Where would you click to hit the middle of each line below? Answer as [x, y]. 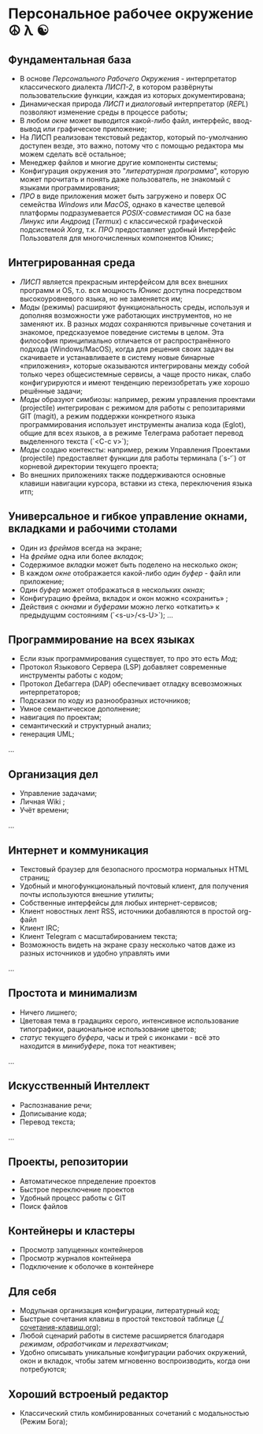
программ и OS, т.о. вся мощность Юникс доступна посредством [131, 290]
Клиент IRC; [39, 928]
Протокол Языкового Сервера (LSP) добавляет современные [123, 667]
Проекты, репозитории [68, 1162]
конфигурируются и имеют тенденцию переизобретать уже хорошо [135, 382]
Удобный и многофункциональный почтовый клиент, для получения [134, 886]
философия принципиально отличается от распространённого [125, 340]
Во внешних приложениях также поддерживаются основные [122, 475]
